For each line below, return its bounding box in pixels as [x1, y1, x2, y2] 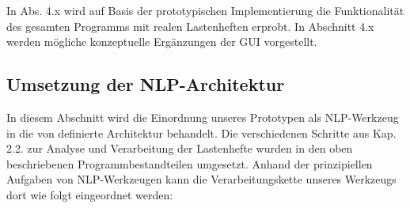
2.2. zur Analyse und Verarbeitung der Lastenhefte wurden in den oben [6, 140, 353, 157]
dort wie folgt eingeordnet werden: [6, 186, 173, 202]
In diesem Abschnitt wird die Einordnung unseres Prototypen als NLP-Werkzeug [6, 108, 399, 125]
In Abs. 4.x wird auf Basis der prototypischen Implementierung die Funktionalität [6, 2, 404, 18]
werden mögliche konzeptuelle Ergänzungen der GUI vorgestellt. [6, 33, 317, 50]
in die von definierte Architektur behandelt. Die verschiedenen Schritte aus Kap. [6, 124, 397, 141]
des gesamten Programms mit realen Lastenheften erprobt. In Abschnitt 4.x [6, 17, 374, 34]
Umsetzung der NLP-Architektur [6, 72, 285, 96]
